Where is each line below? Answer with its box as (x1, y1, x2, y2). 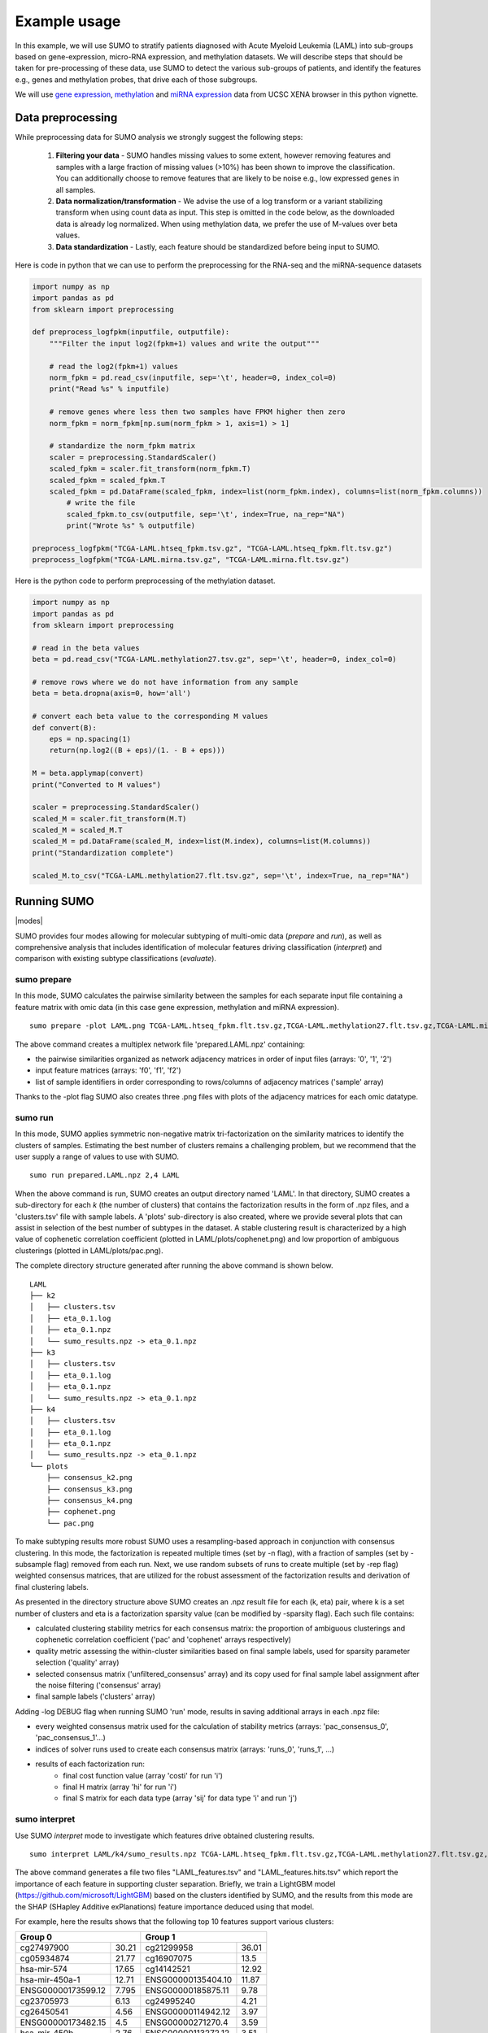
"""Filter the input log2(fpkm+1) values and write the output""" (49, 338, 320, 348)
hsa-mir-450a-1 (20, 1974, 81, 1986)
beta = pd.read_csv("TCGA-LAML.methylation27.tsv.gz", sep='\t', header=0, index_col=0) (32, 655, 398, 664)
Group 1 (145, 1931, 176, 1943)
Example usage (15, 12, 121, 30)
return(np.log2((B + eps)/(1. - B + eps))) (49, 746, 225, 755)
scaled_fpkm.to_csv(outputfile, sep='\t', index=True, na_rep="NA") (66, 509, 346, 519)
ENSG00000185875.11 (145, 1985, 229, 1996)
